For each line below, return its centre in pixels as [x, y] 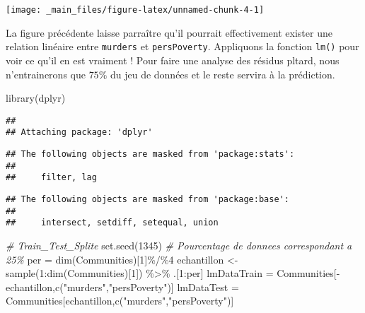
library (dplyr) [36, 98]
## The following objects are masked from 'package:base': [147, 199]
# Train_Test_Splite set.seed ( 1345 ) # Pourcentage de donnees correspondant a [179, 245]
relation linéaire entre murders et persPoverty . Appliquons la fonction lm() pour [182, 46]
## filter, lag [51, 178]
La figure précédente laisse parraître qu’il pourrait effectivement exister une [169, 32]
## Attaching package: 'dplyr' [79, 132]
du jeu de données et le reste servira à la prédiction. [222, 74]
